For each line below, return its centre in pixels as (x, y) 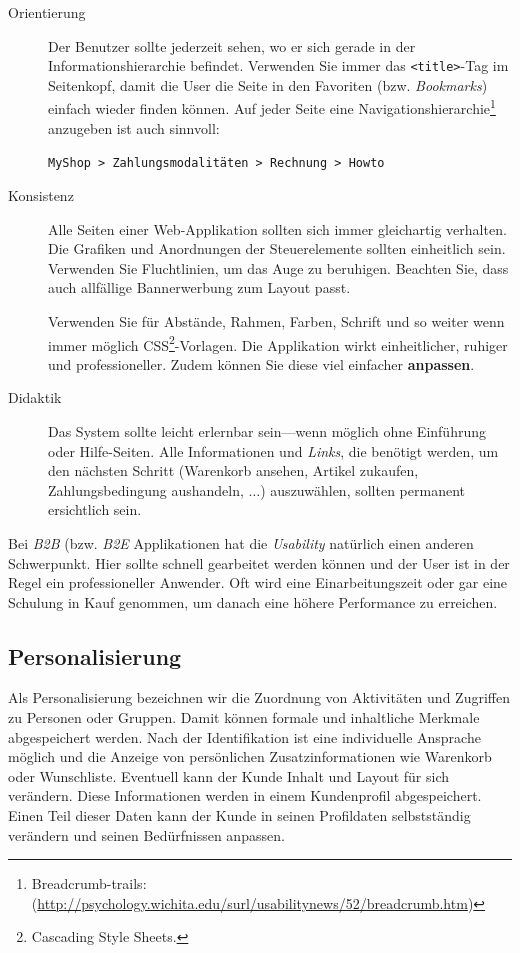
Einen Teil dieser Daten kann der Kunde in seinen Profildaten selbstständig (239, 815)
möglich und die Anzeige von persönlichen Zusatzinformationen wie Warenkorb (250, 756)
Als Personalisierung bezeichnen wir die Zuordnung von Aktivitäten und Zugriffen (259, 697)
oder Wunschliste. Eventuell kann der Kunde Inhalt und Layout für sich (229, 775)
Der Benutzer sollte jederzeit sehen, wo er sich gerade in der (232, 45)
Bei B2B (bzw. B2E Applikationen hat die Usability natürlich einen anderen (241, 542)
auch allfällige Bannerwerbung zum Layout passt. (199, 287)
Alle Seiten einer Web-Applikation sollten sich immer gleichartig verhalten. (277, 228)
